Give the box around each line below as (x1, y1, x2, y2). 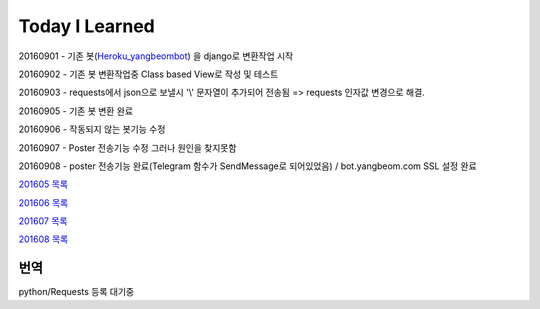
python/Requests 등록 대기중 (18, 286, 135, 298)
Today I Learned (18, 15, 155, 37)
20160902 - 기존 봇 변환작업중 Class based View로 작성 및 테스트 (18, 68, 279, 80)
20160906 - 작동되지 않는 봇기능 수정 (18, 123, 166, 135)
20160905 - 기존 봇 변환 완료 (18, 105, 134, 117)
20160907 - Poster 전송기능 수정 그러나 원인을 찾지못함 (18, 141, 237, 154)
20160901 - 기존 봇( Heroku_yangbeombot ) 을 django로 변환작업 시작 (18, 50, 294, 62)
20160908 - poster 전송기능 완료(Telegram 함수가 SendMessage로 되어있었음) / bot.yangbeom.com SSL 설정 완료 (18, 160, 477, 172)
